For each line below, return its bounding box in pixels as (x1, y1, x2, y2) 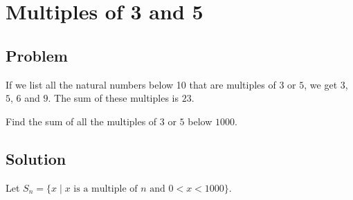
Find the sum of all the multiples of (6, 113, 157, 128)
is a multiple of (73, 183, 138, 194)
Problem (6, 44, 68, 66)
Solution (6, 147, 66, 169)
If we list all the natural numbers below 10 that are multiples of (6, 77, 276, 91)
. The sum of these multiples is (48, 91, 179, 105)
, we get (304, 77, 338, 91)
